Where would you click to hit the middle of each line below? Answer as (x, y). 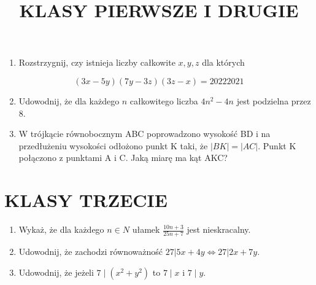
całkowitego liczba (164, 100)
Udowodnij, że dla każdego (69, 100)
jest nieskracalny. (219, 229)
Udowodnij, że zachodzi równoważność (91, 252)
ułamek (146, 229)
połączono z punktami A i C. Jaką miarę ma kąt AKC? (123, 158)
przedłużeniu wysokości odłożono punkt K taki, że (113, 145)
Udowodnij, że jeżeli (56, 272)
